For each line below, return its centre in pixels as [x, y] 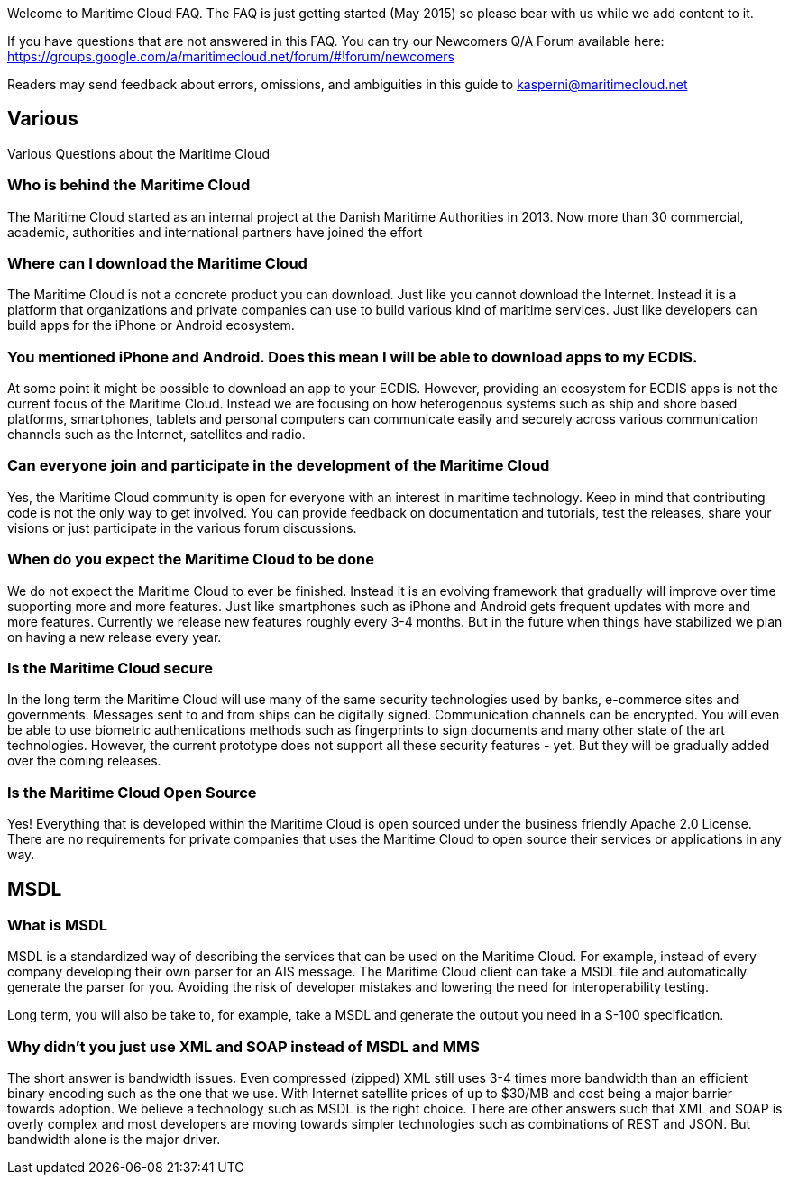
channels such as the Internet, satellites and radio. [156, 435]
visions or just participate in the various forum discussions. [182, 527]
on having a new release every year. [115, 637]
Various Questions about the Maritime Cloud [139, 153]
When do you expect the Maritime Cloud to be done [191, 559]
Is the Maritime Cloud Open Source [132, 792]
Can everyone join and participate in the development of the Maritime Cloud [279, 466]
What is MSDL [58, 925]
